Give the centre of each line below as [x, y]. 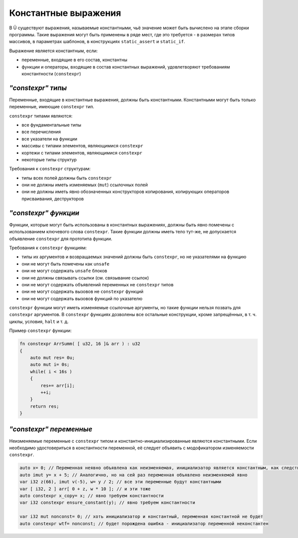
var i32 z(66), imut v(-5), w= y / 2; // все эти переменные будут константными [120, 482]
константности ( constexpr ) [51, 73]
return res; [45, 406]
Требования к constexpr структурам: [50, 169]
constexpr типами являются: [41, 116]
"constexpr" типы [38, 88]
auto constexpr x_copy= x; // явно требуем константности [92, 496]
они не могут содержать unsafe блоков [64, 271]
